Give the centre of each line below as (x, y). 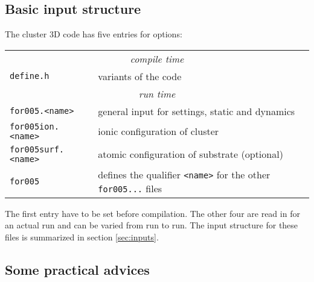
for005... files (130, 188)
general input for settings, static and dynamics (197, 111)
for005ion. (34, 126)
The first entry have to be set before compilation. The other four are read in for (152, 213)
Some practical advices (77, 269)
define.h (30, 76)
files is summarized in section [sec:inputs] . (82, 237)
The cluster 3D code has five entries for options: (94, 34)
